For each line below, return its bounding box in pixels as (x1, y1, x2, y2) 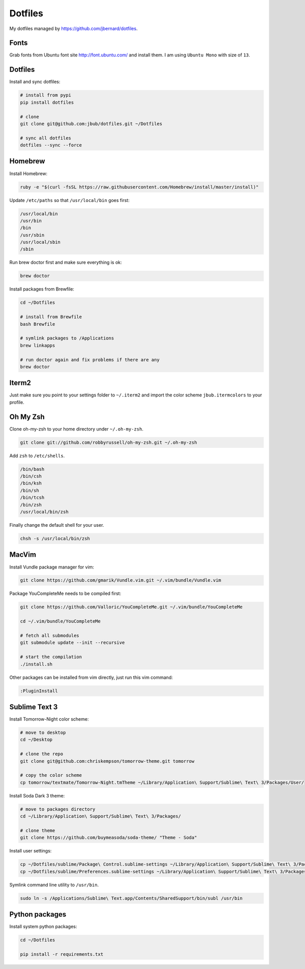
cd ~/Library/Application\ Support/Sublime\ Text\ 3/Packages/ (20, 813, 181, 819)
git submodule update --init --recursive (20, 640, 125, 646)
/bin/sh (20, 488, 39, 493)
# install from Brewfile (20, 314, 82, 320)
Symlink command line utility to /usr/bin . (9, 881, 99, 888)
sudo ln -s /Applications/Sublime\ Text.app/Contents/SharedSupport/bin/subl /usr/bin (20, 895, 243, 901)
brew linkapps (20, 343, 55, 348)
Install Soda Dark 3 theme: (9, 792, 65, 799)
